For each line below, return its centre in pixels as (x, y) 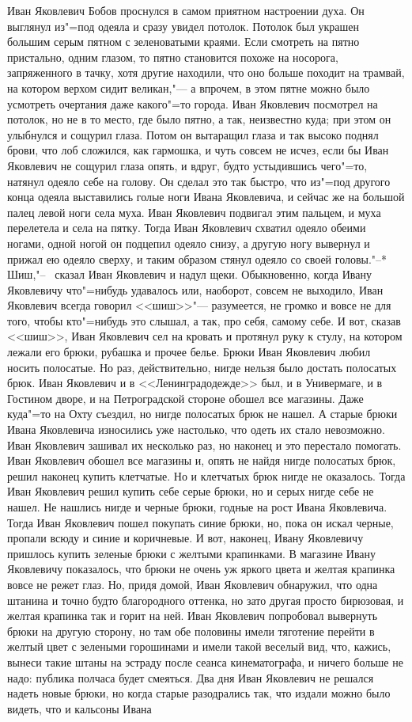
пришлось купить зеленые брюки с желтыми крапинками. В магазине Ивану (192, 553)
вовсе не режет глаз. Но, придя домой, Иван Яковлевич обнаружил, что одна (193, 584)
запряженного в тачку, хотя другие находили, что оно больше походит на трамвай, (206, 72)
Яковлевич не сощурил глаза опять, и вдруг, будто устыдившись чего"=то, (187, 165)
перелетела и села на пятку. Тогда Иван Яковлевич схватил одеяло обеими (187, 228)
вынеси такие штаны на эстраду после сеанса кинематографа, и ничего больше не (205, 661)
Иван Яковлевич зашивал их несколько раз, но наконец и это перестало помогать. (204, 445)
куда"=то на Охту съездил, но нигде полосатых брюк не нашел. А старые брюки (202, 414)
